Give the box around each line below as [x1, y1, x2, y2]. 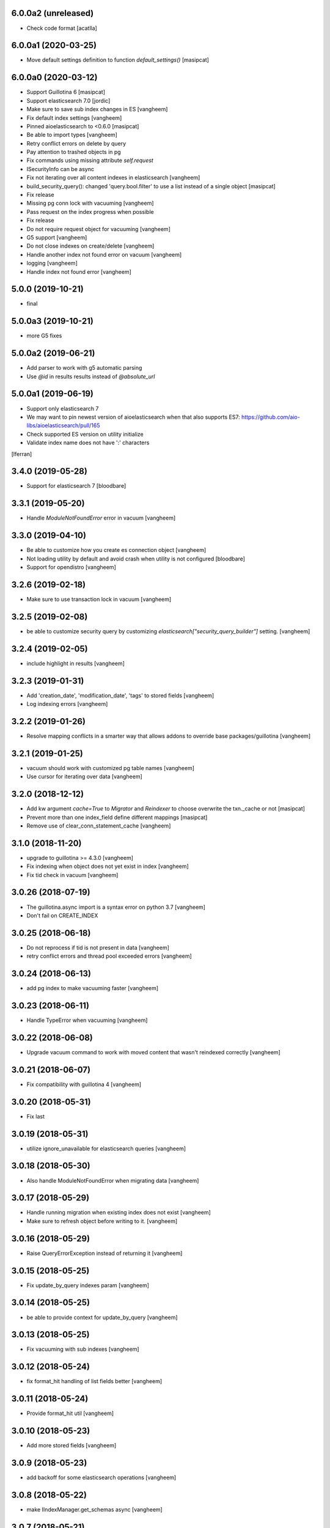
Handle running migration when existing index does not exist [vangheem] [26, 1209, 211, 1216]
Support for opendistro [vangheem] [26, 564, 116, 571]
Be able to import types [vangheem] [26, 131, 117, 139]
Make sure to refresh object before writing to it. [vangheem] [26, 1217, 178, 1225]
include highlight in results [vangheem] [26, 659, 125, 667]
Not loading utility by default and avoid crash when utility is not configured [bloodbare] [26, 555, 246, 562]
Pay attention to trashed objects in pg [26, 149, 122, 156]
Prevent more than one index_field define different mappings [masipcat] [26, 814, 208, 821]
